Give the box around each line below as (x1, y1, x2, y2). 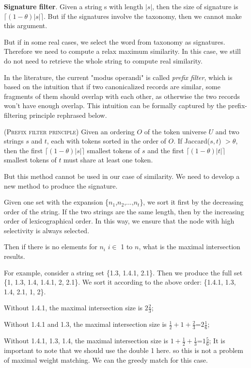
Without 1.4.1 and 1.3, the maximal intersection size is (4, 319, 167, 329)
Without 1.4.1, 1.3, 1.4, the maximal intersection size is (4, 336, 168, 346)
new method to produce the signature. (4, 180, 118, 191)
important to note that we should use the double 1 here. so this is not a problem (4, 345, 243, 355)
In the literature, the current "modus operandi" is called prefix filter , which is (4, 72, 233, 82)
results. (4, 251, 25, 261)
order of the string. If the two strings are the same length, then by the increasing (4, 206, 244, 216)
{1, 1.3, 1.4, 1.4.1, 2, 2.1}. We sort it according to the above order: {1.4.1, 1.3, (4, 277, 236, 287)
